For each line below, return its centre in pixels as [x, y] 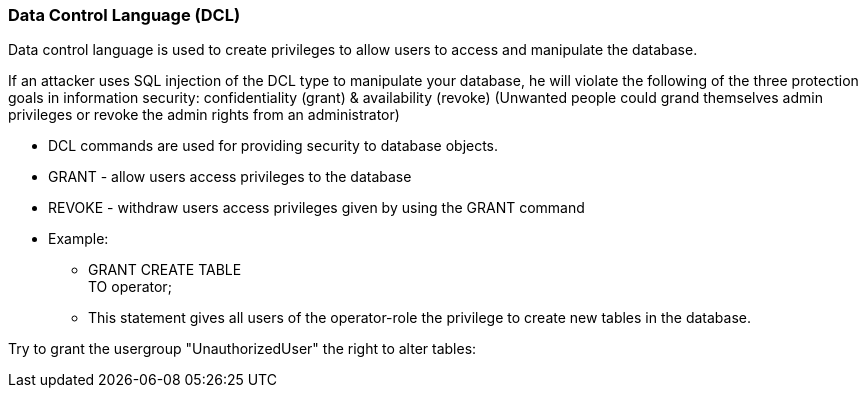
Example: [78, 239]
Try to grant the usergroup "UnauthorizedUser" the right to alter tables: [242, 349]
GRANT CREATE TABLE [165, 270]
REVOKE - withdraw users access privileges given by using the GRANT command [316, 208]
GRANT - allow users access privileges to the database [230, 177]
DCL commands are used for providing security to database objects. [273, 146]
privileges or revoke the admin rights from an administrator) [204, 115]
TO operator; [130, 287]
